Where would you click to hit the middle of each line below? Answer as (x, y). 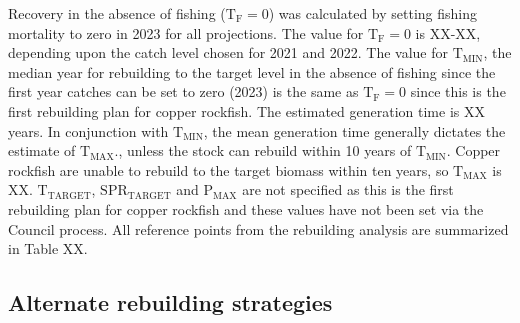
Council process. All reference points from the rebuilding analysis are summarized (258, 228)
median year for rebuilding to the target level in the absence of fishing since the (252, 71)
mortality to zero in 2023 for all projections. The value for (186, 32)
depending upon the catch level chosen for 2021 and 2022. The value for (228, 52)
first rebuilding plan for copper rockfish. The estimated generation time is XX (246, 110)
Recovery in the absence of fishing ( (117, 13)
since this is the (458, 91)
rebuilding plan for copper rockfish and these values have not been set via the (246, 208)
